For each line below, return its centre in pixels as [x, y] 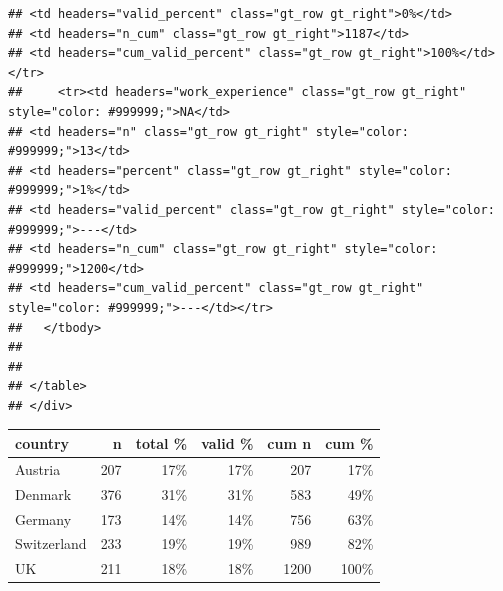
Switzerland [51, 543]
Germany [43, 518]
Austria [38, 468]
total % [161, 442]
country [42, 442]
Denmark [43, 493]
